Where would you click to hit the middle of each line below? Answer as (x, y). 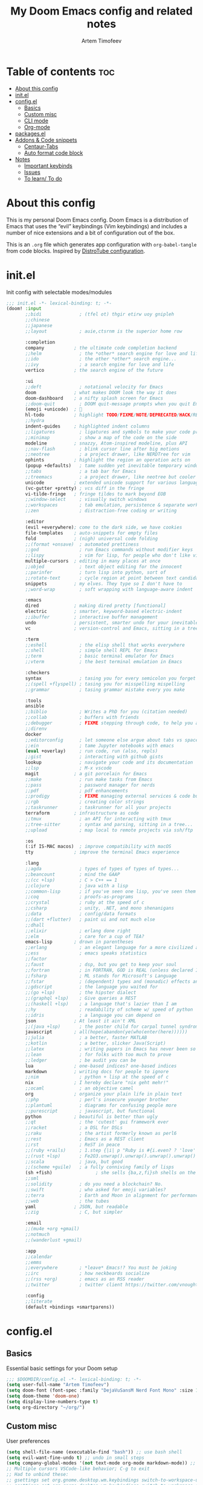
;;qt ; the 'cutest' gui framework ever (97, 1122)
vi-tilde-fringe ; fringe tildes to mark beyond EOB (95, 494)
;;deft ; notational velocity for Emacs (94, 387)
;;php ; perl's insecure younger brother (97, 1100)
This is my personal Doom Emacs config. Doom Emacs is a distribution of (97, 220)
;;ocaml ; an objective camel (79, 1088)
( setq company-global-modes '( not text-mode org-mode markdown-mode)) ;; (101, 1463)
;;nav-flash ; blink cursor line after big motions (102, 449)
